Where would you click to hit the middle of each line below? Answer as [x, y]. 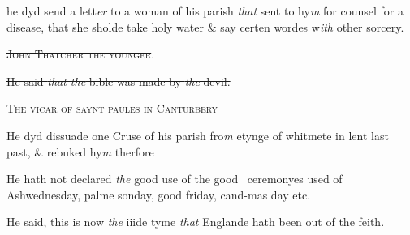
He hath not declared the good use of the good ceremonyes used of [175, 179]
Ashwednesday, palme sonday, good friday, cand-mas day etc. [159, 194]
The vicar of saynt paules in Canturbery [112, 108]
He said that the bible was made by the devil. [119, 81]
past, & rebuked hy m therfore [80, 151]
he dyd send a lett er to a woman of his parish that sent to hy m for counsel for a [205, 11]
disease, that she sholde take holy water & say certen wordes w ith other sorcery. [205, 26]
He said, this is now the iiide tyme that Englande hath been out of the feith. [196, 222]
